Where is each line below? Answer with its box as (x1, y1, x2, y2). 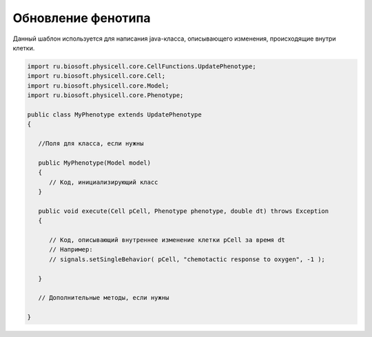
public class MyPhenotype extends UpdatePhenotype (27, 110, 203, 119)
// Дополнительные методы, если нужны (38, 294, 169, 302)
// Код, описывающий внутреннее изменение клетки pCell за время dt (49, 236, 286, 244)
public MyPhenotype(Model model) (38, 159, 152, 167)
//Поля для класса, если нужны (38, 140, 144, 147)
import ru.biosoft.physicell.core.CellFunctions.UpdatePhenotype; (27, 62, 256, 70)
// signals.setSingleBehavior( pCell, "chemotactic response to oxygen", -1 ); (49, 255, 325, 263)
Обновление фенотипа (12, 10, 151, 25)
